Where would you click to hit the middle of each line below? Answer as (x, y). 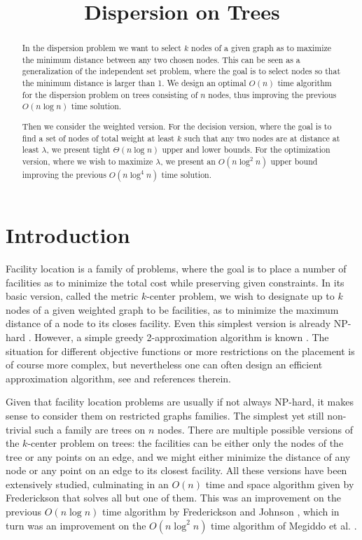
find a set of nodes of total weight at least (98, 138)
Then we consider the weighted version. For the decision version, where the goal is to (177, 126)
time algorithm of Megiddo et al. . (284, 525)
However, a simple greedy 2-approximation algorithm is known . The (182, 337)
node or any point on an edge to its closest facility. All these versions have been (176, 470)
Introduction (68, 235)
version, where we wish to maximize (88, 161)
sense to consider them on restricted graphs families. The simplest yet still (165, 415)
